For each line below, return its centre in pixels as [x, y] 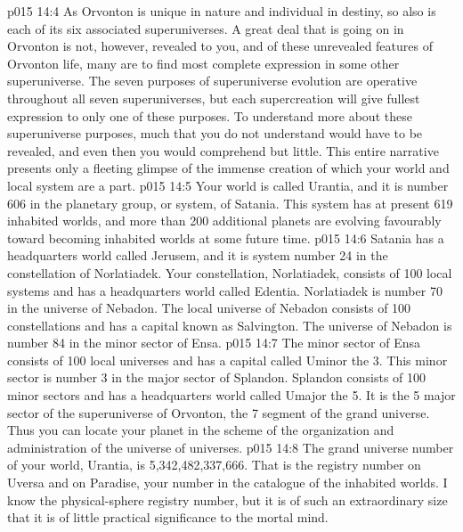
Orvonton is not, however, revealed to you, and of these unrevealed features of [220, 46]
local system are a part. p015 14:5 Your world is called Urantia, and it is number [228, 185]
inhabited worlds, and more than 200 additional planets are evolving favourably [224, 221]
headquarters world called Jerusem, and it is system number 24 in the [198, 255]
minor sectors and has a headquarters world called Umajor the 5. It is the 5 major [231, 395]
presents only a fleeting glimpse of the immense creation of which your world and [228, 168]
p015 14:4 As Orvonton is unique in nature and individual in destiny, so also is [222, 11]
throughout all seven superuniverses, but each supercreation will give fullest [214, 98]
